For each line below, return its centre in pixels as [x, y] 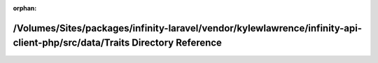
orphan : [25, 8]
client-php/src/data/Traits [71, 43]
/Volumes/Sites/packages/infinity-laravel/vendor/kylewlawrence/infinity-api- [188, 28]
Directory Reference [177, 43]
